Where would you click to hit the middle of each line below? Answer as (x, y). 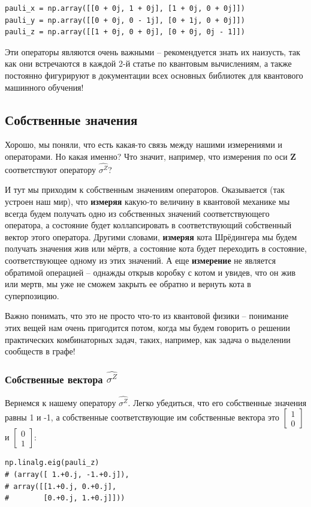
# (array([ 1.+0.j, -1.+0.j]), (67, 474)
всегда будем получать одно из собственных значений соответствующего (137, 213)
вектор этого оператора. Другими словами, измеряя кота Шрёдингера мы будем (151, 236)
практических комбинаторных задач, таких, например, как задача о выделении (148, 339)
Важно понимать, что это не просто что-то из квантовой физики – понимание (147, 316)
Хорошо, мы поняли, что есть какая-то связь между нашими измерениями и (144, 144)
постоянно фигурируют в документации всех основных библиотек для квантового (154, 75)
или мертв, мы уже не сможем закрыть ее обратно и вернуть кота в (128, 284)
